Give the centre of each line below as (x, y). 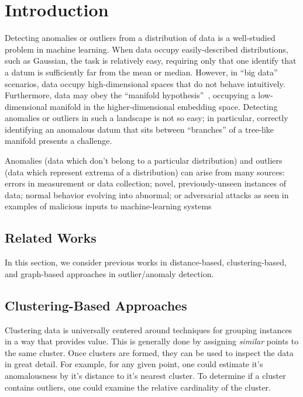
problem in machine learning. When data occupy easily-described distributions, (147, 49)
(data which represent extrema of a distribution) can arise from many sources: (145, 172)
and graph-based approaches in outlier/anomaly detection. (109, 273)
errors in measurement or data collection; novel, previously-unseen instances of (145, 183)
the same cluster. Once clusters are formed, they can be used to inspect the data (149, 352)
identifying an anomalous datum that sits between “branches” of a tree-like (140, 129)
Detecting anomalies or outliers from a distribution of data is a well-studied (140, 38)
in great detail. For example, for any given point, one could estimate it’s (134, 364)
